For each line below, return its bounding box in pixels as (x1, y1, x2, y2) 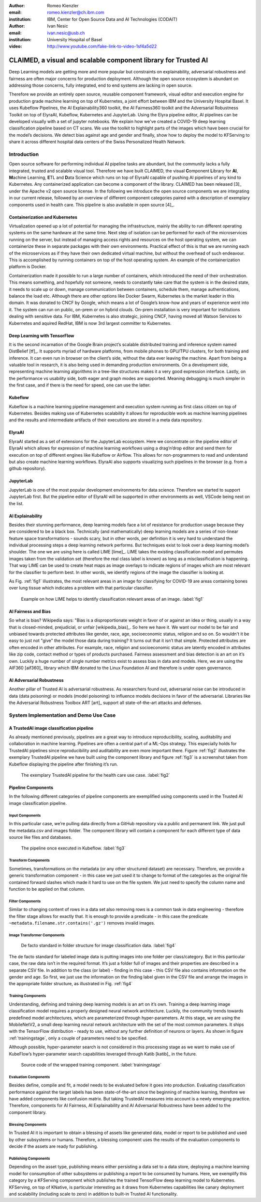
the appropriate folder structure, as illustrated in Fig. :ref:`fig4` (9, 981, 133, 987)
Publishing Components (9, 1156, 50, 1161)
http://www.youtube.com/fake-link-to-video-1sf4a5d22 (47, 44, 157, 49)
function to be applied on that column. (9, 886, 85, 892)
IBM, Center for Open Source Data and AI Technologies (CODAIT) (47, 16, 177, 22)
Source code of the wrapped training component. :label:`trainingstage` (21, 1062, 161, 1068)
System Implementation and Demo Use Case (9, 712, 116, 719)
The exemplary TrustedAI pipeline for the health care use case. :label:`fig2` (21, 772, 170, 778)
